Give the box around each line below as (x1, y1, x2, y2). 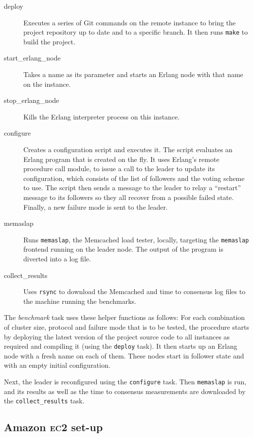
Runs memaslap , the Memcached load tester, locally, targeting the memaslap (23, 234, 249, 244)
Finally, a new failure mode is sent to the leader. (23, 201, 168, 212)
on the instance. (23, 79, 71, 89)
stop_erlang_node (4, 95, 59, 105)
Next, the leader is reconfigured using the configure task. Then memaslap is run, (4, 377, 247, 387)
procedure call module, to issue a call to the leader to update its (23, 163, 215, 174)
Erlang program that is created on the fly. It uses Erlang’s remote (23, 154, 219, 164)
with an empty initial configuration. (4, 360, 110, 370)
